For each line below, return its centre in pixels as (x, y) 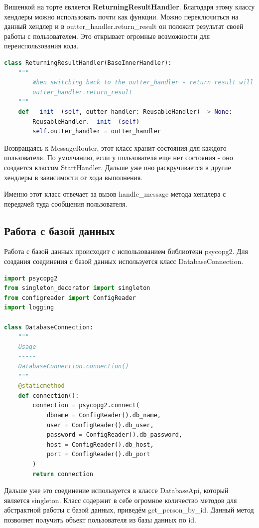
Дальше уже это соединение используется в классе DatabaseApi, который (116, 490)
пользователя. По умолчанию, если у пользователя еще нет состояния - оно (119, 157)
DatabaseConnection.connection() (73, 367)
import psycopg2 (31, 278)
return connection (63, 474)
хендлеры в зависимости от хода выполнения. (73, 177)
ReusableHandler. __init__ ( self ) (86, 122)
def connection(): (49, 396)
